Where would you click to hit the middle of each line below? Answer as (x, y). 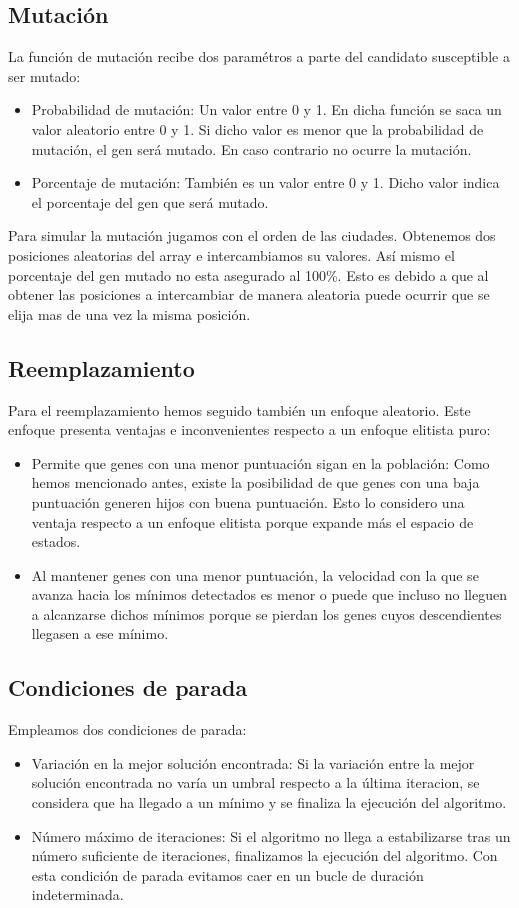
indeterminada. (77, 894)
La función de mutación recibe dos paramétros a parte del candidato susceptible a (259, 56)
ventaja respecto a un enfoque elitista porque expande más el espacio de (252, 521)
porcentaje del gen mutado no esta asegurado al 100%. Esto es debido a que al (248, 274)
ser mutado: (44, 75)
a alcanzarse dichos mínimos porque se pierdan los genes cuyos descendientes (266, 613)
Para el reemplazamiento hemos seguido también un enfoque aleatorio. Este (239, 409)
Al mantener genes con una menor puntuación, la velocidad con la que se (255, 574)
